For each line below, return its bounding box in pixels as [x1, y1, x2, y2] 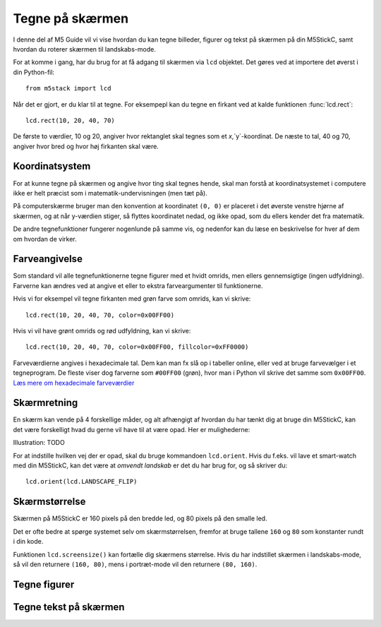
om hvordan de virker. [13, 234, 77, 243]
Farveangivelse [13, 253, 83, 265]
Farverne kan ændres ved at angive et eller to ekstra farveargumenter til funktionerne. [13, 281, 263, 289]
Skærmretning [13, 397, 78, 409]
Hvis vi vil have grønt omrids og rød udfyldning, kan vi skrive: [13, 327, 191, 335]
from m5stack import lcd [25, 85, 111, 92]
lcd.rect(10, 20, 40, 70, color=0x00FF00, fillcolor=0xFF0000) [25, 343, 249, 351]
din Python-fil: [13, 68, 55, 76]
